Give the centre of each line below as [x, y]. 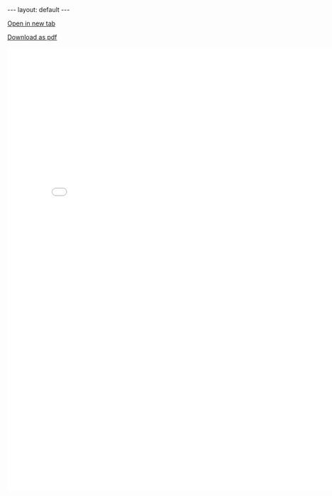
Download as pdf [32, 37]
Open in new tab [31, 23]
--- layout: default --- [39, 10]
